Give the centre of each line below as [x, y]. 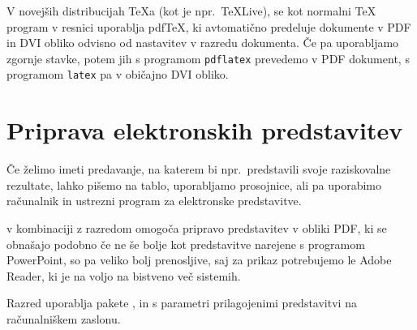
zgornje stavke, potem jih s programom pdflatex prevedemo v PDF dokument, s [208, 58]
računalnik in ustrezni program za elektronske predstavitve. [154, 201]
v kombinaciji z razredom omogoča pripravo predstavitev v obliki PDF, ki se [197, 228]
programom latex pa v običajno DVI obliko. [118, 74]
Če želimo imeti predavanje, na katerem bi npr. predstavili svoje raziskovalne [199, 169]
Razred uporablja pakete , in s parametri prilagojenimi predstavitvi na [182, 303]
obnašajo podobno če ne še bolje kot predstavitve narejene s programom [186, 244]
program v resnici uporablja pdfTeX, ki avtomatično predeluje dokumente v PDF [209, 26]
